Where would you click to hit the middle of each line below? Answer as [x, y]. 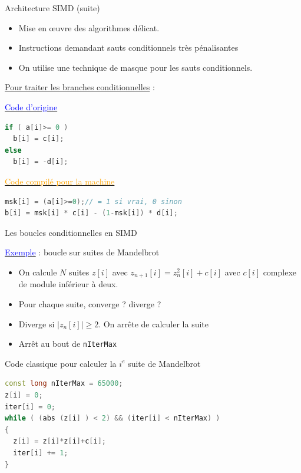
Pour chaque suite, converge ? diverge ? [90, 303]
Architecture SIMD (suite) [52, 8]
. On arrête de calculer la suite [154, 323]
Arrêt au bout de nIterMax [68, 344]
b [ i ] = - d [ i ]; [41, 162]
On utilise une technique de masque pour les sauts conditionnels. [135, 67]
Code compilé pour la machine [60, 181]
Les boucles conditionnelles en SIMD [71, 232]
